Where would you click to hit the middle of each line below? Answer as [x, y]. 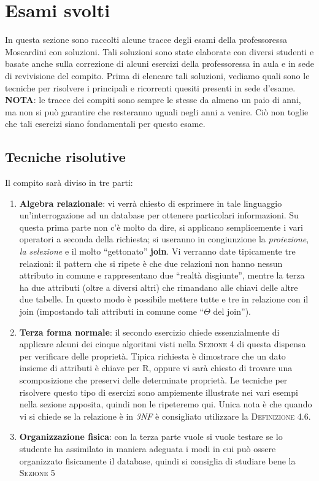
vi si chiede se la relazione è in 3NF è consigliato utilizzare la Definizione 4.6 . [165, 416]
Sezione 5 [37, 473]
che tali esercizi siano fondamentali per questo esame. [105, 124]
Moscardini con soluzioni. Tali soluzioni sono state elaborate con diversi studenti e [159, 51]
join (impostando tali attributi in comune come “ [112, 311]
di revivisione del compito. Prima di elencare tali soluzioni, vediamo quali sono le [157, 75]
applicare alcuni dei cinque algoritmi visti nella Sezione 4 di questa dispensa [163, 344]
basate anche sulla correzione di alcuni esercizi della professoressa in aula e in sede [159, 63]
